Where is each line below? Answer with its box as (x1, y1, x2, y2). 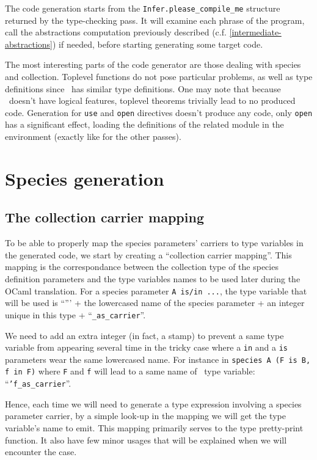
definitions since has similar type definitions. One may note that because (5, 82, 281, 95)
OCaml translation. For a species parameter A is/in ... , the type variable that (5, 284, 307, 297)
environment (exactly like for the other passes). (5, 130, 181, 143)
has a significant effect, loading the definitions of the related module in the (5, 118, 284, 131)
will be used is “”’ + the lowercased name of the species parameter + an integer (5, 296, 305, 309)
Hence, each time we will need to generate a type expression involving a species (5, 397, 302, 410)
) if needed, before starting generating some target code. (52, 37, 263, 50)
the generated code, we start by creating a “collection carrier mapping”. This (5, 248, 292, 261)
